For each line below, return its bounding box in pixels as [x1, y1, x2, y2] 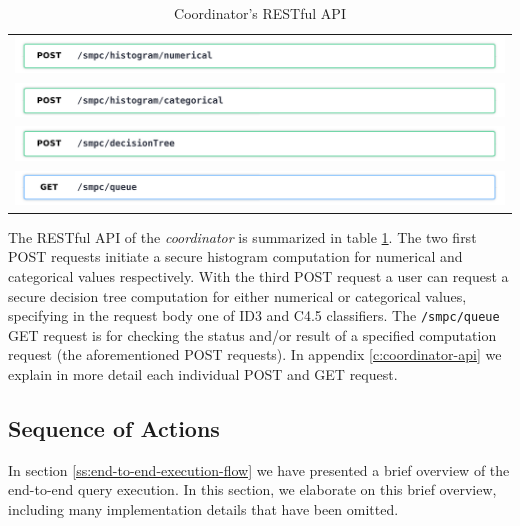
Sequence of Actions [8, 412, 220, 443]
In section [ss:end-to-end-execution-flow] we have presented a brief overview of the [8, 459, 510, 480]
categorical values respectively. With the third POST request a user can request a [8, 265, 509, 286]
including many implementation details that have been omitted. [8, 498, 399, 519]
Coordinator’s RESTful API [174, 3, 346, 23]
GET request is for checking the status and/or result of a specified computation [8, 324, 497, 345]
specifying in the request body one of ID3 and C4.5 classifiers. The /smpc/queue [8, 305, 500, 326]
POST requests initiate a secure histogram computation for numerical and [8, 246, 463, 267]
